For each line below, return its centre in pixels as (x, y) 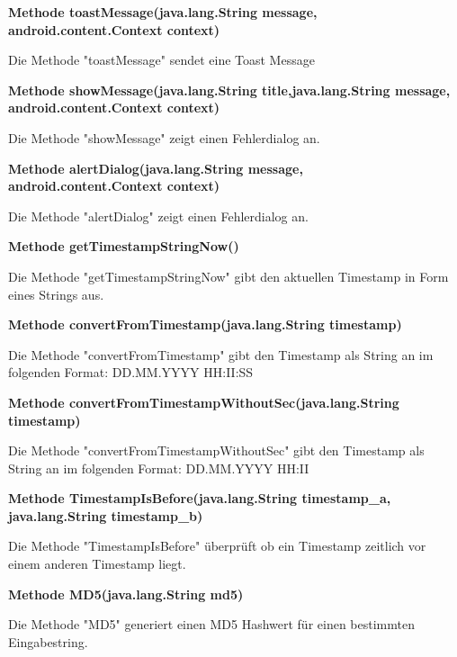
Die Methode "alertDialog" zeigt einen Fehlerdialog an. (158, 216)
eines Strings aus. (56, 294)
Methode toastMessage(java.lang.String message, (163, 12)
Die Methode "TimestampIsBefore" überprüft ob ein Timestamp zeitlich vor (217, 546)
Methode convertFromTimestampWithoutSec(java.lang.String (204, 402)
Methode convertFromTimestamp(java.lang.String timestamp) (205, 324)
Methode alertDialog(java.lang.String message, (156, 168)
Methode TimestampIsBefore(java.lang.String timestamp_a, (200, 498)
